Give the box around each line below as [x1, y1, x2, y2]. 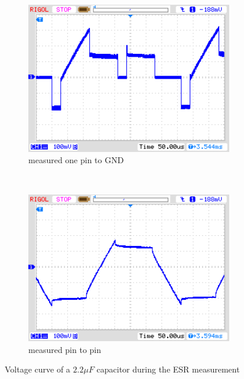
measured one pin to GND [28, 154, 124, 166]
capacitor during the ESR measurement [96, 363, 240, 375]
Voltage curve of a [5, 363, 70, 375]
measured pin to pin [28, 343, 102, 355]
